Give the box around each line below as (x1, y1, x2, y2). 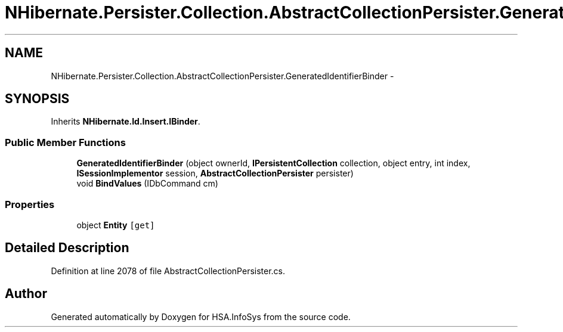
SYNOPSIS (5, 91, 70, 107)
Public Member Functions (5, 136, 126, 148)
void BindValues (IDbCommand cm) (76, 178, 218, 189)
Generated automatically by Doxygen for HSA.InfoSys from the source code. (51, 311, 351, 322)
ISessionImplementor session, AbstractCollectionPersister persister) (76, 168, 354, 179)
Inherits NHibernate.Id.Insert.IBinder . (51, 116, 200, 127)
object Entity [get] (76, 219, 155, 230)
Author (5, 286, 47, 302)
